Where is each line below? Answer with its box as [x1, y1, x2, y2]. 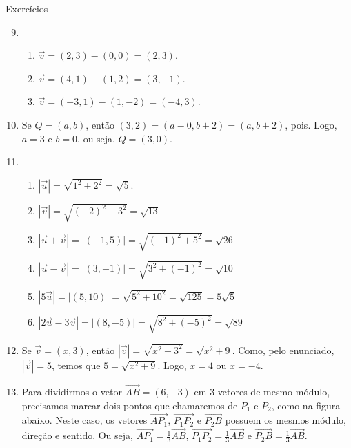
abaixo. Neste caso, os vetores [21, 413, 148, 427]
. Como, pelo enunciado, [232, 342, 334, 357]
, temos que [52, 357, 101, 372]
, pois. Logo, [285, 117, 337, 131]
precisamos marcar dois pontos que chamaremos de [21, 398, 238, 412]
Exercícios [6, 1, 48, 15]
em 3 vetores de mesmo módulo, [194, 384, 330, 398]
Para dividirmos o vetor [21, 384, 122, 398]
